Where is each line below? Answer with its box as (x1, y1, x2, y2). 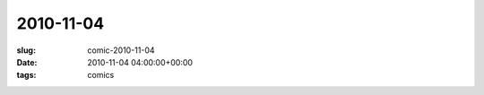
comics (87, 70, 115, 81)
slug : (16, 45, 36, 56)
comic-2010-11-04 (87, 45, 156, 56)
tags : (16, 70, 37, 81)
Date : (16, 56, 38, 67)
